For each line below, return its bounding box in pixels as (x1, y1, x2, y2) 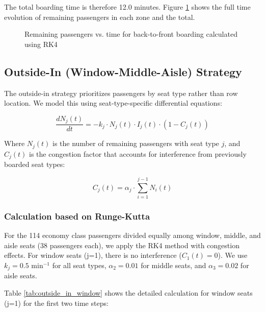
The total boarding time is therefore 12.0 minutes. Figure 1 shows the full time (4, 2, 251, 12)
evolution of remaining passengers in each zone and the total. (4, 11, 195, 22)
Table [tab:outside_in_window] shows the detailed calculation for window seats (4, 287, 253, 298)
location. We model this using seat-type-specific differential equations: (4, 98, 222, 108)
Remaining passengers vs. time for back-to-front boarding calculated (24, 29, 237, 39)
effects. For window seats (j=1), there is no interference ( (4, 250, 182, 260)
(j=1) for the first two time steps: (4, 297, 109, 308)
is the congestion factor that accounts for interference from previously (29, 148, 247, 159)
